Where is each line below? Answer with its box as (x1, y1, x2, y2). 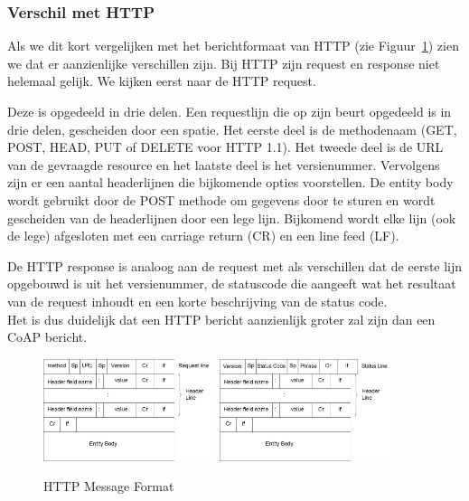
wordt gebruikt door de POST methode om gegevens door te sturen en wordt (7, 190, 436, 209)
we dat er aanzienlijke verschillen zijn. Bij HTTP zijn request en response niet (7, 53, 440, 72)
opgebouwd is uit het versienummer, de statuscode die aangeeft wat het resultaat (7, 274, 456, 293)
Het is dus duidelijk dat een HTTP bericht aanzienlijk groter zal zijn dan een (7, 309, 436, 328)
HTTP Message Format (43, 477, 174, 496)
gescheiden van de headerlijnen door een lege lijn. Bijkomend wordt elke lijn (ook (7, 208, 456, 227)
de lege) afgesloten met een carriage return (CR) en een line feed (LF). (7, 226, 399, 245)
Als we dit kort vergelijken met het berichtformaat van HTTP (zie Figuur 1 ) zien (7, 36, 459, 55)
